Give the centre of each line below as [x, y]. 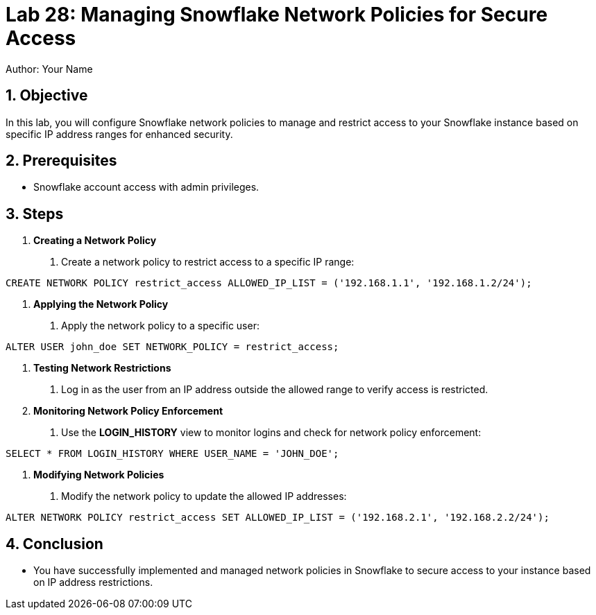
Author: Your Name [49, 69]
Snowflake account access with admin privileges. [146, 187]
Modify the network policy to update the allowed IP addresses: [204, 496]
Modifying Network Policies [99, 475]
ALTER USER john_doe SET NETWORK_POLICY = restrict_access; [172, 347]
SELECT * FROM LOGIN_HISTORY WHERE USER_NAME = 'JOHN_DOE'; [172, 454]
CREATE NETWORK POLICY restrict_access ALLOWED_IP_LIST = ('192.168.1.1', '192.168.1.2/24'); [269, 283]
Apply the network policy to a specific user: [160, 326]
